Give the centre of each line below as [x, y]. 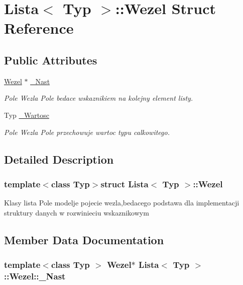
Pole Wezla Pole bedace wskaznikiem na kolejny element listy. [99, 98]
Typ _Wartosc [27, 115]
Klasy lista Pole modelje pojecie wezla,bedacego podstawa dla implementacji [122, 203]
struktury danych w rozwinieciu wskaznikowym [77, 212]
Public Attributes [51, 60]
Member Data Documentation [84, 239]
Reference [39, 28]
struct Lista [125, 184]
